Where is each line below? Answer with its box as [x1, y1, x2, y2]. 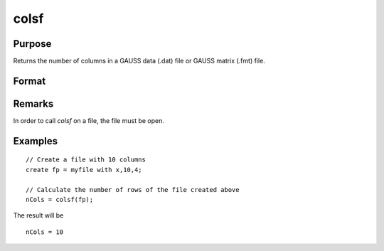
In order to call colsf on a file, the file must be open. [13, 116, 165, 124]
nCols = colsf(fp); [26, 196, 94, 203]
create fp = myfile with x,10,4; [26, 166, 142, 173]
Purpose [13, 38, 52, 50]
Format [13, 75, 46, 87]
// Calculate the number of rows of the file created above [26, 186, 240, 193]
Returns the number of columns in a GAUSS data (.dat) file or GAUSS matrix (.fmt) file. [13, 57, 266, 65]
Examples [13, 135, 58, 147]
